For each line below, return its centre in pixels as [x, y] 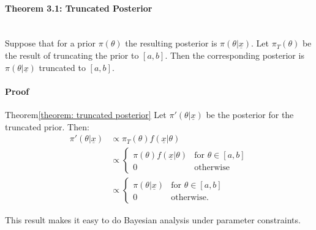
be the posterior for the [250, 114]
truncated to [62, 67]
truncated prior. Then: [47, 126]
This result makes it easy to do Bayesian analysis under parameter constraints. [153, 220]
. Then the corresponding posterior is [235, 55]
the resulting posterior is [171, 43]
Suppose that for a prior [51, 43]
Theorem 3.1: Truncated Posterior [79, 8]
